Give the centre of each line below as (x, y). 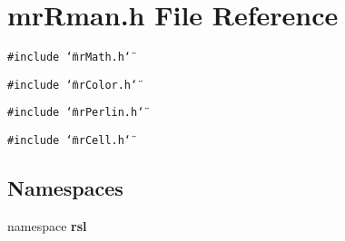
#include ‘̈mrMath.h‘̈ (69, 58)
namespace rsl (47, 225)
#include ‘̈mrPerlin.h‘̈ (76, 113)
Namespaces (65, 188)
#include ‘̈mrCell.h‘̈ (69, 141)
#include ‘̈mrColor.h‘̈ (73, 85)
